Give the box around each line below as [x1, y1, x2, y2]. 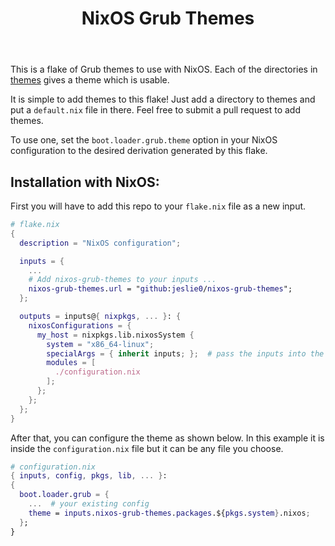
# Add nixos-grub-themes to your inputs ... [28, 275, 217, 285]
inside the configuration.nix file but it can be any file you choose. [10, 442, 284, 454]
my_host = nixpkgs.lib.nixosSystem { [36, 330, 195, 340]
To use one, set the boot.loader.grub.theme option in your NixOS [10, 134, 278, 146]
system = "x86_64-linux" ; [46, 339, 155, 349]
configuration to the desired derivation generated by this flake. [10, 145, 268, 157]
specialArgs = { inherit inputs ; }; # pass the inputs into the [46, 348, 325, 359]
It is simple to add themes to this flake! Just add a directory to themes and [10, 93, 316, 106]
